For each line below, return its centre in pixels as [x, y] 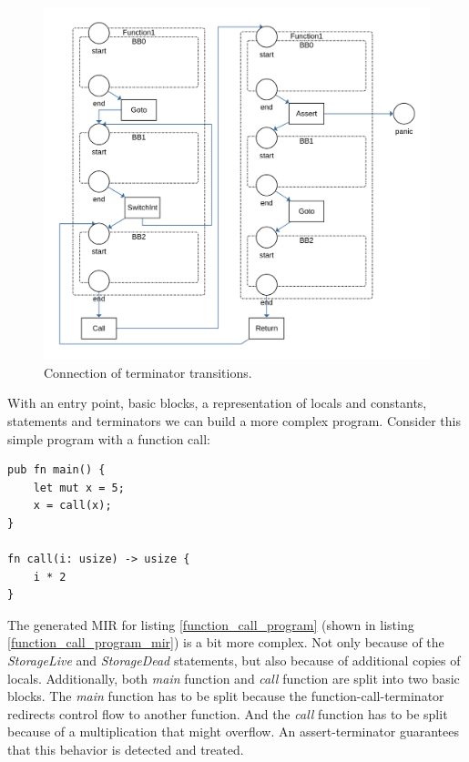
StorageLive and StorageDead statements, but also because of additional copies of [234, 660]
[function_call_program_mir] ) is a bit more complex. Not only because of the [226, 642]
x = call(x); [72, 506]
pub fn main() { [56, 470]
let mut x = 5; [79, 488]
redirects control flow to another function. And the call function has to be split [228, 713]
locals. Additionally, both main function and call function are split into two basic [234, 678]
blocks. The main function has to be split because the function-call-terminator [226, 696]
